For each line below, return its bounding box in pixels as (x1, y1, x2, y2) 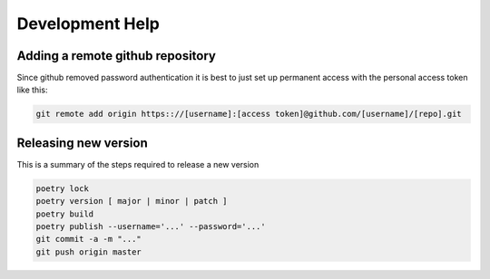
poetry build (35, 208, 94, 219)
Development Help (16, 14, 161, 34)
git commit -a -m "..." (35, 234, 142, 245)
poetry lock (35, 183, 90, 194)
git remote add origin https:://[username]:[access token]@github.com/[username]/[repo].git (35, 109, 462, 120)
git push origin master (35, 246, 142, 257)
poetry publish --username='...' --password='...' (35, 222, 267, 232)
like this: (16, 84, 48, 95)
